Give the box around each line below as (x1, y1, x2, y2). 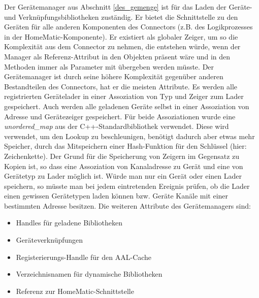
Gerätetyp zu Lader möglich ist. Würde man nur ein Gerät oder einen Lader (4, 171, 242, 181)
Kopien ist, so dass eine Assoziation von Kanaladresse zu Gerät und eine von (4, 160, 243, 171)
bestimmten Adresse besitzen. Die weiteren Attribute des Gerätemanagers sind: (4, 200, 251, 211)
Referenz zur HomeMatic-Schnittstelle (16, 285, 134, 296)
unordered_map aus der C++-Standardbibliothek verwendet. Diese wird (4, 121, 229, 131)
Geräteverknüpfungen (16, 235, 83, 245)
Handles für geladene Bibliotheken (16, 217, 122, 228)
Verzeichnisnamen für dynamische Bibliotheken (16, 269, 163, 279)
